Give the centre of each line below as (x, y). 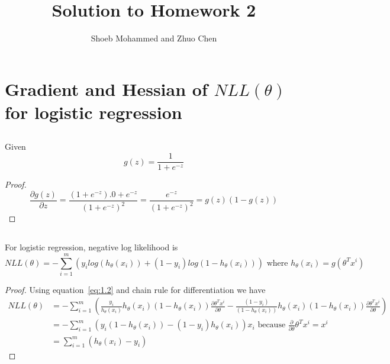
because (272, 325)
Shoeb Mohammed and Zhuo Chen (154, 38)
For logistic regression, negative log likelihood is (91, 247)
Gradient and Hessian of (106, 88)
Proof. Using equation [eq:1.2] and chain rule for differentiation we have (135, 289)
